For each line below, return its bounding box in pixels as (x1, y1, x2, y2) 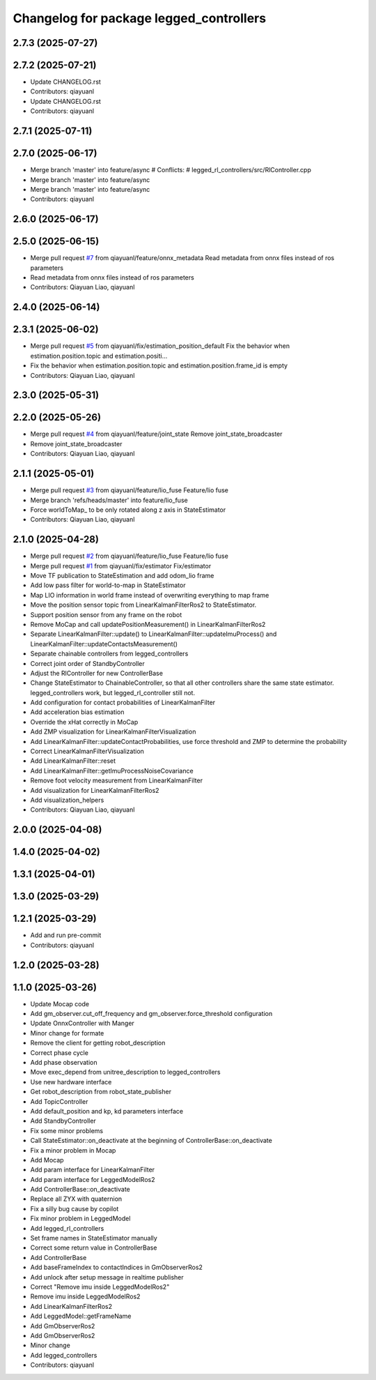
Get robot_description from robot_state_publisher (30, 1088, 172, 1096)
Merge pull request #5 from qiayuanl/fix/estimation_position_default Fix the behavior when (30, 342, 290, 350)
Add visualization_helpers (30, 796, 104, 804)
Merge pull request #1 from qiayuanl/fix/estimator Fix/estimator (30, 561, 212, 570)
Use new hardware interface (30, 1077, 112, 1086)
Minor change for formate (30, 1029, 104, 1037)
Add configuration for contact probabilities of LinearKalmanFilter (30, 698, 216, 707)
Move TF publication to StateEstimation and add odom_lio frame (30, 572, 214, 579)
